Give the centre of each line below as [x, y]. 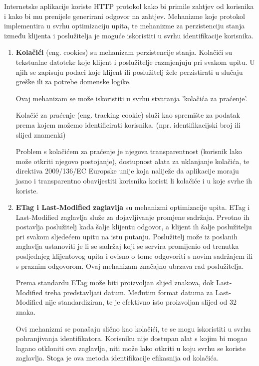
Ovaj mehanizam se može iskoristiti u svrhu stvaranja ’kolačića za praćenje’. [132, 98]
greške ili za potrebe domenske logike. [73, 82]
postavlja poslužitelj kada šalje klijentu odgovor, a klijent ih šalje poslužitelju [134, 227]
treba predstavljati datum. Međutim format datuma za [129, 292]
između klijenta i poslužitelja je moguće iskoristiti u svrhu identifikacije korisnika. [129, 35]
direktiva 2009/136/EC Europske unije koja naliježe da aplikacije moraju [127, 171]
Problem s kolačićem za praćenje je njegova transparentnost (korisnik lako [129, 151]
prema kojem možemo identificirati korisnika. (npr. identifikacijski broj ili [128, 124]
